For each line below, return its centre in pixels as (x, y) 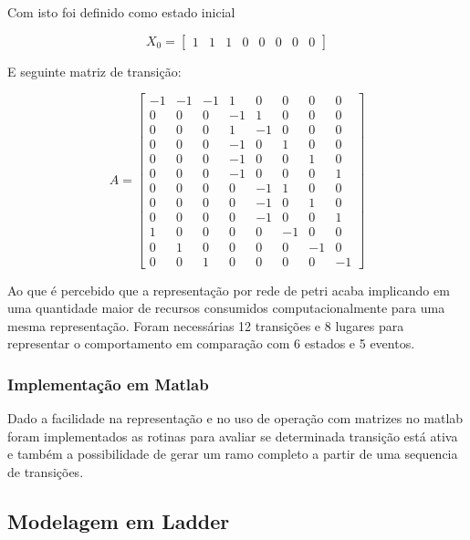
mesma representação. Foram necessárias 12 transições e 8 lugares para (206, 325)
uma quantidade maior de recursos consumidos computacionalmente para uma (226, 308)
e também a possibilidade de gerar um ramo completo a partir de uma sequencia (233, 454)
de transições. (46, 471)
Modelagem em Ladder (119, 520)
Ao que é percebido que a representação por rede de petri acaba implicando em (229, 290)
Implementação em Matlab (108, 384)
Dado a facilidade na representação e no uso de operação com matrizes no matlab (235, 418)
